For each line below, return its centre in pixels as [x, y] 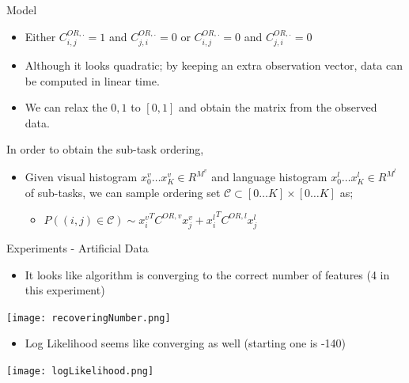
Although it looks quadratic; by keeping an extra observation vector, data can [214, 65]
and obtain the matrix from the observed [278, 107]
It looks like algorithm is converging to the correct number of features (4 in [207, 274]
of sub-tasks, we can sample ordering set [123, 192]
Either [40, 36]
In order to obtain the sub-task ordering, [105, 149]
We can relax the [66, 107]
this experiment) [65, 290]
